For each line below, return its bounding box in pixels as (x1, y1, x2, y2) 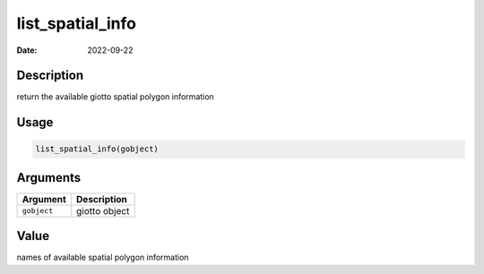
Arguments (16, 170, 82, 185)
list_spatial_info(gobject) (35, 144, 159, 154)
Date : (16, 45, 38, 56)
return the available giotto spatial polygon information (16, 91, 214, 102)
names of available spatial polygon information (16, 252, 189, 263)
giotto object (76, 204, 130, 217)
